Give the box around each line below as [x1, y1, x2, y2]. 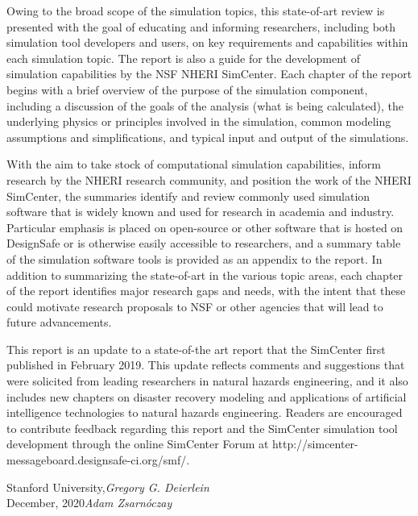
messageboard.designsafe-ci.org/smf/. [6, 451, 190, 468]
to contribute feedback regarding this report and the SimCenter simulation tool [6, 419, 398, 436]
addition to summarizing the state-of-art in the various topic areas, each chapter [6, 266, 404, 283]
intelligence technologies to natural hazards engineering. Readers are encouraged [6, 404, 403, 421]
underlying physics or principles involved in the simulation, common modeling [6, 113, 391, 130]
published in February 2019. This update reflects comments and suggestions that [6, 356, 405, 373]
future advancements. [6, 314, 112, 331]
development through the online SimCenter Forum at [6, 435, 269, 452]
